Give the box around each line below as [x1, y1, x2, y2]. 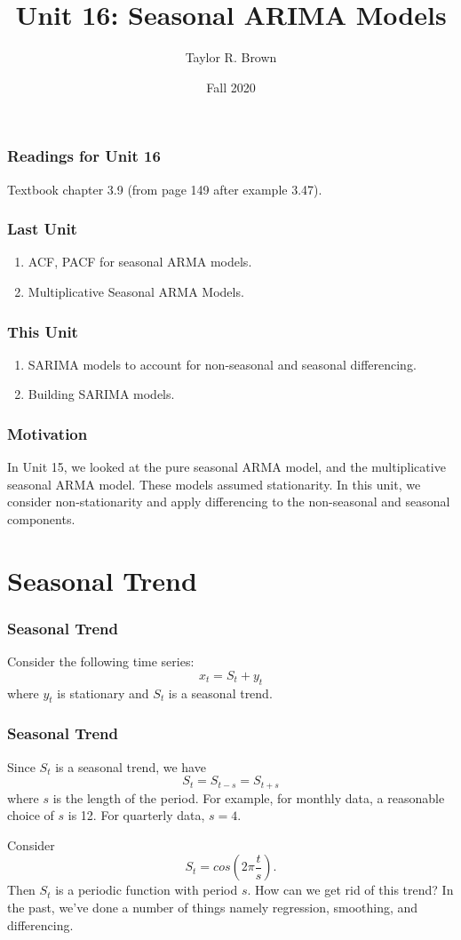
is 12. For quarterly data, [68, 806, 205, 824]
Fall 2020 [206, 77, 256, 96]
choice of [7, 806, 54, 824]
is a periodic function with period [55, 880, 238, 899]
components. [7, 510, 76, 529]
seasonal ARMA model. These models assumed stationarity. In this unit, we [7, 474, 421, 493]
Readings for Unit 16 [7, 145, 161, 167]
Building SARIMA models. [28, 385, 175, 403]
